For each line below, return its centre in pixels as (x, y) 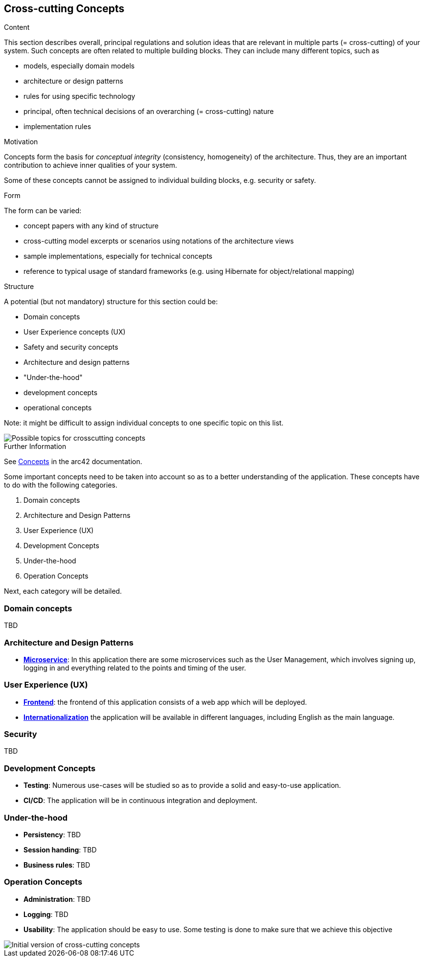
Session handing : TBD (60, 849)
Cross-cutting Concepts (64, 9)
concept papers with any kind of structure (91, 226)
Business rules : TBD (57, 865)
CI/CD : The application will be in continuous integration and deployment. (141, 801)
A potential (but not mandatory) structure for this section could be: (111, 302)
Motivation (21, 142)
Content (17, 27)
